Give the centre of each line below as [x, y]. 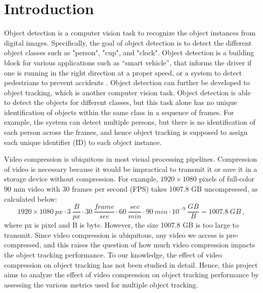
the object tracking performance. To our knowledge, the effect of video [113, 255]
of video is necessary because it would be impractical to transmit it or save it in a [131, 169]
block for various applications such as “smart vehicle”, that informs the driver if [128, 62]
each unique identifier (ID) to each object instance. [83, 142]
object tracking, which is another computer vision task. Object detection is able [127, 92]
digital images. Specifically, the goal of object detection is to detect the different [128, 42]
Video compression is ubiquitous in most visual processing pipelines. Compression [130, 159]
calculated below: [31, 198]
